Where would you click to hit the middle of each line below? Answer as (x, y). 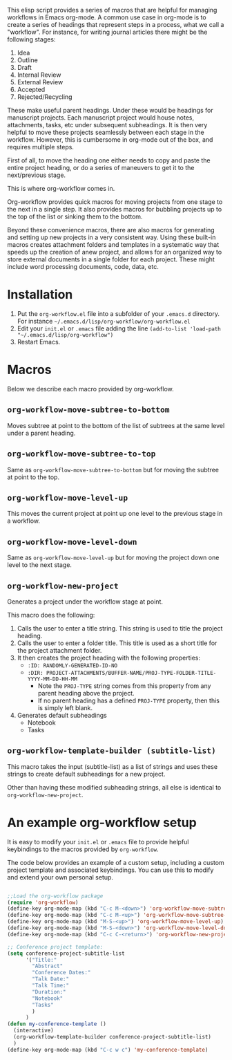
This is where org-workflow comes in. (61, 188)
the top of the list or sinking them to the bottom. (75, 216)
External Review (40, 82)
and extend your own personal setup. (60, 877)
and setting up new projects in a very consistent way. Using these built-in (112, 237)
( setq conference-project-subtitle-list (66, 954)
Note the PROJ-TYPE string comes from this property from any (124, 686)
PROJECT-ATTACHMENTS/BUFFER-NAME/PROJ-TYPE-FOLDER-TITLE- (131, 673)
